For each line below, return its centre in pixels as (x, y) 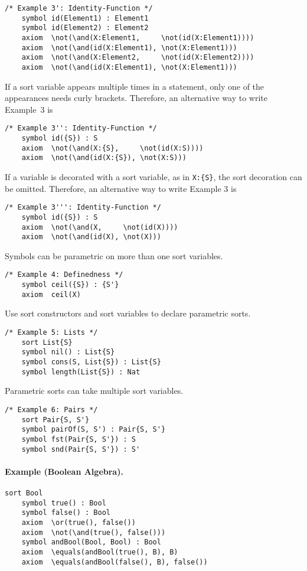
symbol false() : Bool (66, 513)
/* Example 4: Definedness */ (64, 275)
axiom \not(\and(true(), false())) (94, 532)
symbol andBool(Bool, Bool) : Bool (91, 542)
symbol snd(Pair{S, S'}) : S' (81, 449)
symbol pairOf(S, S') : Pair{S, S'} (94, 430)
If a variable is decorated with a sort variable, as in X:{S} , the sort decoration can (153, 177)
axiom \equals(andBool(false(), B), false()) (115, 562)
